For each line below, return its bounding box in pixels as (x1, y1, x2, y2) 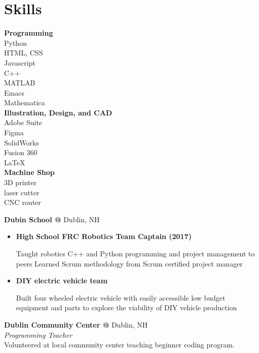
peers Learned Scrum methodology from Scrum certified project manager (16, 258, 243, 269)
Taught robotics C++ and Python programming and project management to (16, 248, 255, 258)
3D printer (4, 177, 37, 188)
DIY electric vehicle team (16, 275, 108, 286)
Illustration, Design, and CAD (4, 107, 113, 117)
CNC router (4, 197, 41, 208)
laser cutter (4, 187, 40, 197)
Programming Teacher (4, 329, 72, 340)
